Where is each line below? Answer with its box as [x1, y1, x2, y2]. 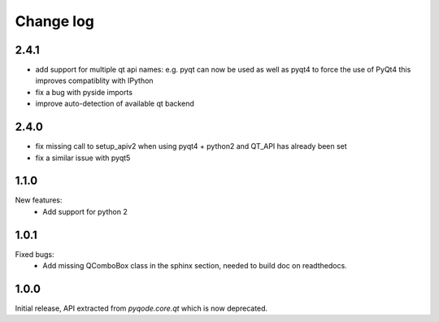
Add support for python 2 [42, 207, 128, 216]
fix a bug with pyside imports [35, 87, 133, 97]
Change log [15, 12, 95, 30]
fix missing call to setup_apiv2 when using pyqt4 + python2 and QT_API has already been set [35, 141, 347, 151]
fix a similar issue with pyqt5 [35, 153, 131, 163]
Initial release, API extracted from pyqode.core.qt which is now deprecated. [15, 303, 268, 313]
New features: [15, 195, 63, 205]
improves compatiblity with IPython [35, 76, 154, 85]
